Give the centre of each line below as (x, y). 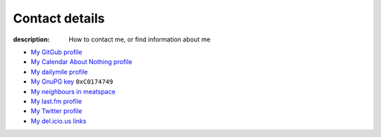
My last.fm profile (56, 101)
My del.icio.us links (59, 121)
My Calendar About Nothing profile (81, 62)
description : (31, 39)
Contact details (59, 18)
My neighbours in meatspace (73, 91)
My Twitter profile (56, 111)
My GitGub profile (56, 52)
